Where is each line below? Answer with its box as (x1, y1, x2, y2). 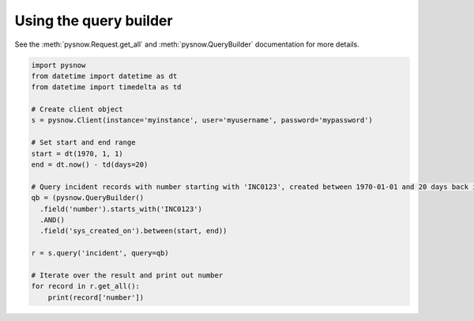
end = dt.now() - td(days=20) (31, 160, 149, 169)
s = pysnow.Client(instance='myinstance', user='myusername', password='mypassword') (31, 115, 373, 125)
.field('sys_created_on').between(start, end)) (39, 226, 228, 236)
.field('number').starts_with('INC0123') (39, 204, 203, 213)
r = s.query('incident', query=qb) (31, 249, 169, 258)
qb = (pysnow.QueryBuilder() (31, 194, 145, 202)
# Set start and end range (31, 138, 136, 147)
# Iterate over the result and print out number (31, 270, 224, 280)
